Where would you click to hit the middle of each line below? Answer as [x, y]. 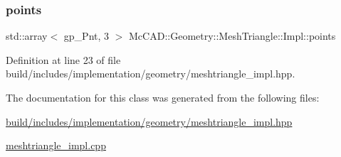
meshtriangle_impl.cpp [56, 145]
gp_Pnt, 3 [86, 36]
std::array [27, 36]
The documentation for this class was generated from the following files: [163, 97]
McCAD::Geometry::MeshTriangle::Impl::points [232, 36]
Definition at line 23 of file [63, 59]
